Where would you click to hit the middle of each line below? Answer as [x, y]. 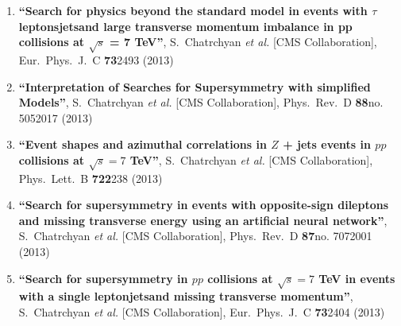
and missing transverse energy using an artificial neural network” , [203, 220]
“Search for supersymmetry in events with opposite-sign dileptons [204, 205]
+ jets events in [327, 144]
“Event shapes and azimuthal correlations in [143, 144]
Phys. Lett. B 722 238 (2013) [91, 178]
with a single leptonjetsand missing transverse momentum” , [186, 296]
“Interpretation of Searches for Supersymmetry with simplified [195, 86]
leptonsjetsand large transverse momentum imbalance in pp [185, 26]
